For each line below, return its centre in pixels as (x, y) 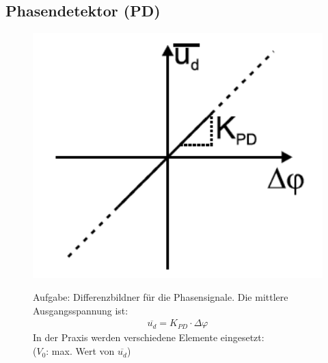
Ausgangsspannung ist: (81, 310)
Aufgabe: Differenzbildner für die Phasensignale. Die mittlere (161, 297)
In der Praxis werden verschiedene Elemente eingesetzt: (149, 337)
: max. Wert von (80, 351)
